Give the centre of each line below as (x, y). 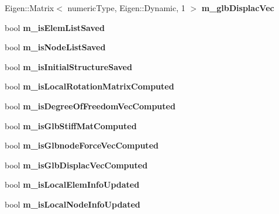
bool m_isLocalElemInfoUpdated (72, 184)
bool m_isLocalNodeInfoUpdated (73, 204)
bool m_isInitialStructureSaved (68, 66)
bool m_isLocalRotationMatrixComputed (89, 86)
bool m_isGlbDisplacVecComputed (76, 165)
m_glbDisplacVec (238, 8)
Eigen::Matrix (30, 8)
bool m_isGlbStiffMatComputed (71, 125)
